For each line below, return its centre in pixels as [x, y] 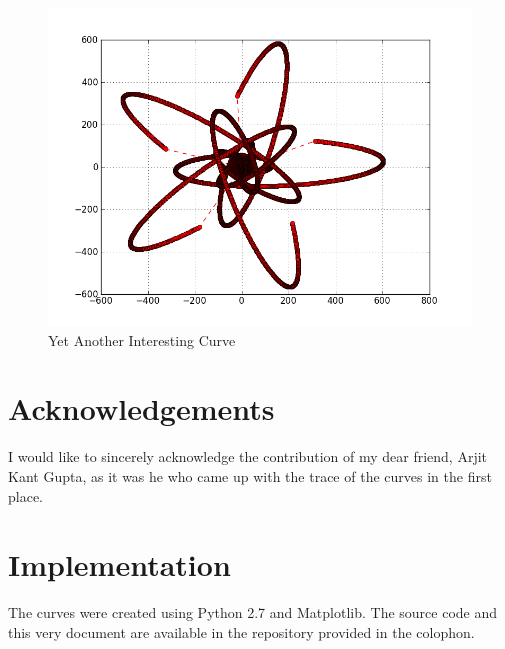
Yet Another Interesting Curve [142, 339]
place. [25, 495]
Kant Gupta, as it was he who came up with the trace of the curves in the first [250, 475]
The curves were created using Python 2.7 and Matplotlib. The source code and [253, 612]
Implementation [119, 564]
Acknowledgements [141, 408]
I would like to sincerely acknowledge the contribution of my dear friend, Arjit [248, 456]
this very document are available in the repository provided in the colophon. [241, 631]
